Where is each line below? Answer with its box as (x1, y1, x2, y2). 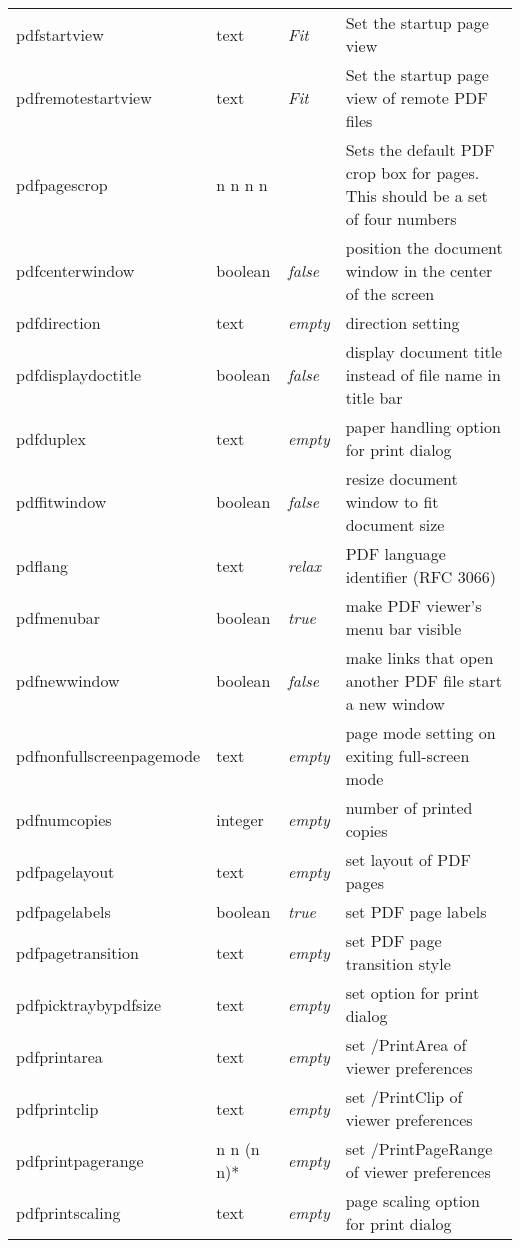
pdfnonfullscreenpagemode (16, 744, 201, 767)
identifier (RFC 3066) (345, 565, 496, 588)
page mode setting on (345, 721, 496, 744)
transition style (345, 952, 451, 975)
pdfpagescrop (16, 172, 108, 196)
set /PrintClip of (345, 1085, 463, 1108)
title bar (345, 386, 403, 409)
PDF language (345, 542, 446, 565)
